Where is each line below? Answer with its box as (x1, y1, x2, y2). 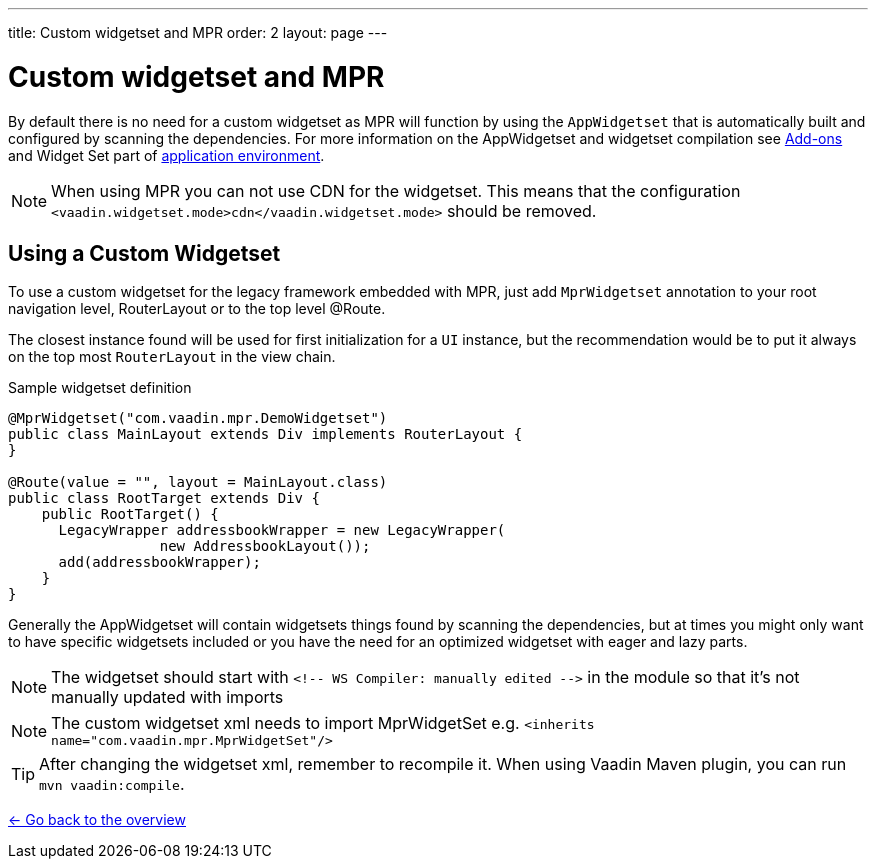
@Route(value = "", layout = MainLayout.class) (8, 474, 388, 491)
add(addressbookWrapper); (58, 554, 261, 571)
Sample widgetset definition (8, 379, 192, 397)
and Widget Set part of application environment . (8, 146, 325, 164)
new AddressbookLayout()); (159, 538, 371, 555)
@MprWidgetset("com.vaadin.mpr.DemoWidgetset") (8, 410, 388, 427)
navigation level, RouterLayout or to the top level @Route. (8, 300, 386, 318)
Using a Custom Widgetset (8, 240, 281, 266)
